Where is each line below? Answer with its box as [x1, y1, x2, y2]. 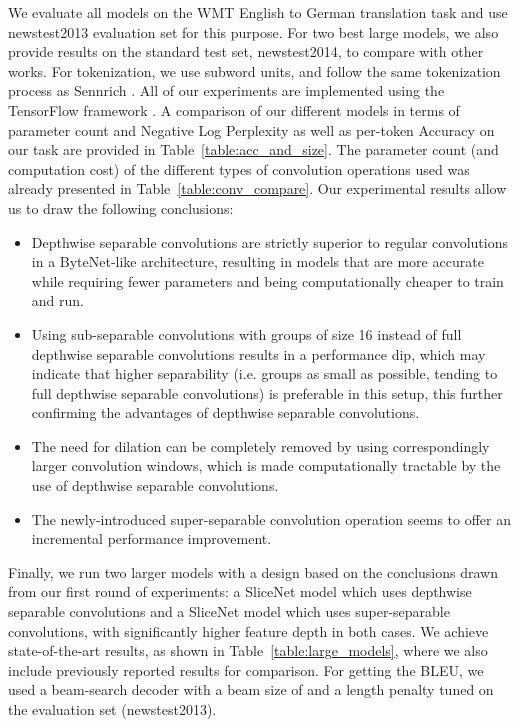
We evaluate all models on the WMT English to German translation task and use [8, 2, 508, 22]
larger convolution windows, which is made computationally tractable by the [31, 455, 501, 476]
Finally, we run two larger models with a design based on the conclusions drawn [8, 561, 498, 582]
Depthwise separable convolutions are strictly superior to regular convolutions [31, 231, 508, 252]
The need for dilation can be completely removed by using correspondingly [31, 435, 490, 456]
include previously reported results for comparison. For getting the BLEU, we [8, 659, 484, 680]
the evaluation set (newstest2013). [8, 699, 217, 719]
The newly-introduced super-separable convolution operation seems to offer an [31, 508, 512, 529]
